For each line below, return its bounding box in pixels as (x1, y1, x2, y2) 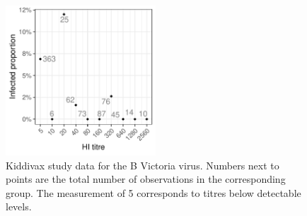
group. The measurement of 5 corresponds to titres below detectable (6, 185, 301, 200)
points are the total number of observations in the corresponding (6, 172, 286, 186)
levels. (6, 199, 32, 214)
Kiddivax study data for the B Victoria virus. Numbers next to (6, 157, 279, 172)
